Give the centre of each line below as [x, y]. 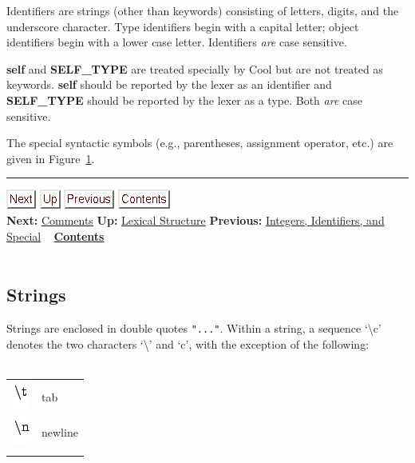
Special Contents [55, 235]
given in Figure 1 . [51, 158]
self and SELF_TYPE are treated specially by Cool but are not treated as [195, 68]
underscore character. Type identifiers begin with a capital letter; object [183, 26]
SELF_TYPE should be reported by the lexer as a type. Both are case [184, 100]
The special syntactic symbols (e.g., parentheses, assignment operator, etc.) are [200, 143]
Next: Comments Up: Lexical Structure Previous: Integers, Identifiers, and [196, 220]
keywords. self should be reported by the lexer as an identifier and [169, 84]
